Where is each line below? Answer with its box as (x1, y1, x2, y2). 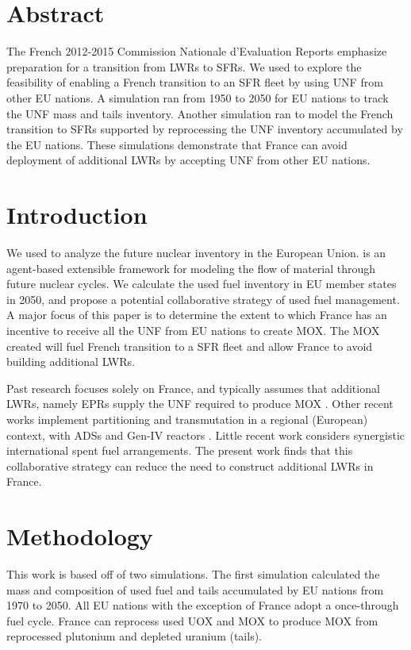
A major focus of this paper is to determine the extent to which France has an (6, 306, 387, 323)
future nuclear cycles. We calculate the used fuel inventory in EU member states (6, 275, 397, 292)
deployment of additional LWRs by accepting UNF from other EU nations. (6, 152, 371, 168)
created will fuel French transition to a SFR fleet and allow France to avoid (6, 337, 373, 354)
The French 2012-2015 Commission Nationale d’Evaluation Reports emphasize (6, 43, 387, 60)
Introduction (6, 198, 148, 231)
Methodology (6, 520, 153, 552)
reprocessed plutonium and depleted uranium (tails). (6, 628, 262, 644)
